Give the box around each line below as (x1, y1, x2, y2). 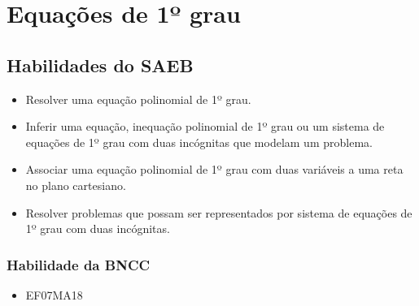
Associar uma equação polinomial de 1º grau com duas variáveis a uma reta (25, 161, 404, 178)
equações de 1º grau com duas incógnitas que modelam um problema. (25, 133, 373, 150)
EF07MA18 (25, 286, 83, 303)
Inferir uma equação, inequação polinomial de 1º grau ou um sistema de (25, 118, 385, 135)
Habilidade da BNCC (7, 254, 151, 274)
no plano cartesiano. (25, 176, 126, 193)
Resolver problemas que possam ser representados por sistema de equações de (25, 204, 412, 221)
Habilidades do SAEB (7, 52, 194, 77)
